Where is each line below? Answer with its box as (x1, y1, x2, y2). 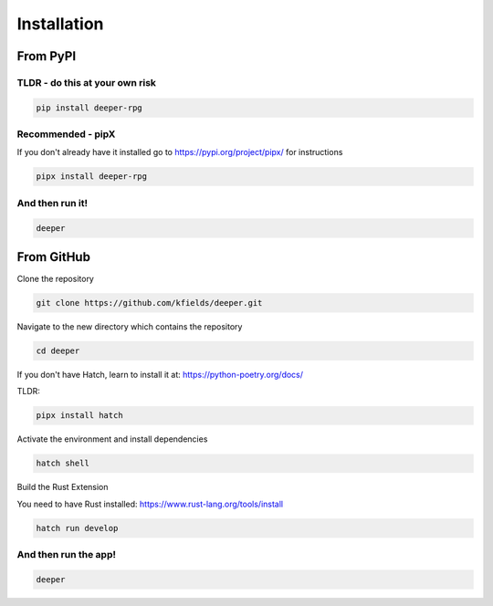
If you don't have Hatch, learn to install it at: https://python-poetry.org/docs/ (16, 370, 304, 381)
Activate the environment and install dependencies (16, 434, 208, 444)
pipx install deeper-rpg (36, 172, 148, 182)
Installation (16, 14, 104, 34)
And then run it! (16, 196, 89, 209)
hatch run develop (36, 523, 119, 533)
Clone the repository (16, 274, 95, 285)
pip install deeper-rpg (36, 102, 143, 113)
